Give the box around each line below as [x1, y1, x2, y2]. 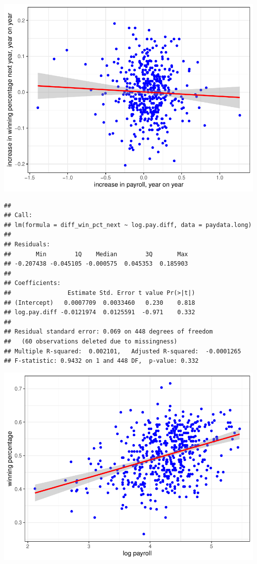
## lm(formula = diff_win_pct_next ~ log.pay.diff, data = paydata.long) [4, 221, 252, 228]
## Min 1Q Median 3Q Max [4, 250, 188, 258]
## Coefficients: [4, 280, 61, 287]
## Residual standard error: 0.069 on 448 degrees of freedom [4, 328, 213, 336]
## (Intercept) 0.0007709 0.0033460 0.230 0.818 [4, 299, 195, 306]
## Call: [4, 212, 33, 219]
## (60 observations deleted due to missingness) [4, 338, 177, 345]
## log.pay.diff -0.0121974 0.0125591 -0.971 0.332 [4, 309, 195, 316]
